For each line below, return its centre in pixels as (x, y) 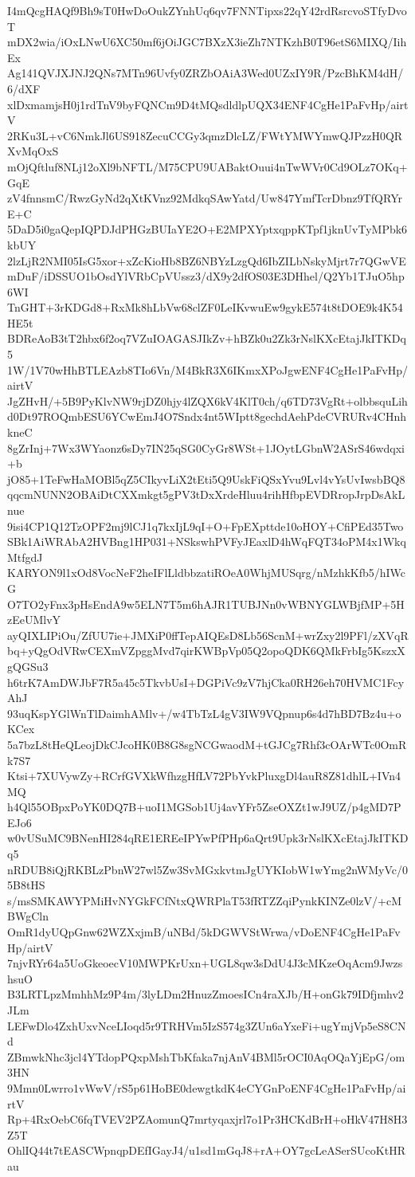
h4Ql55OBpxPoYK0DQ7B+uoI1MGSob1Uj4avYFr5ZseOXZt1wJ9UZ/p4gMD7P (204, 807)
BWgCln (28, 916)
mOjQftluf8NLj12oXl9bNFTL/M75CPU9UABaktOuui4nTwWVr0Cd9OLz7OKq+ (207, 166)
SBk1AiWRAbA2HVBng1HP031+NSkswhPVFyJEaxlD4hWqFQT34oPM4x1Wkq (207, 541)
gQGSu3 (28, 666)
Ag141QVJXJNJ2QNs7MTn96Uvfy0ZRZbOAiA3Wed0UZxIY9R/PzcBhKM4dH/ (206, 73)
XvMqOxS (33, 151)
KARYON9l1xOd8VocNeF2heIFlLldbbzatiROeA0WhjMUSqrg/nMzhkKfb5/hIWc (207, 573)
